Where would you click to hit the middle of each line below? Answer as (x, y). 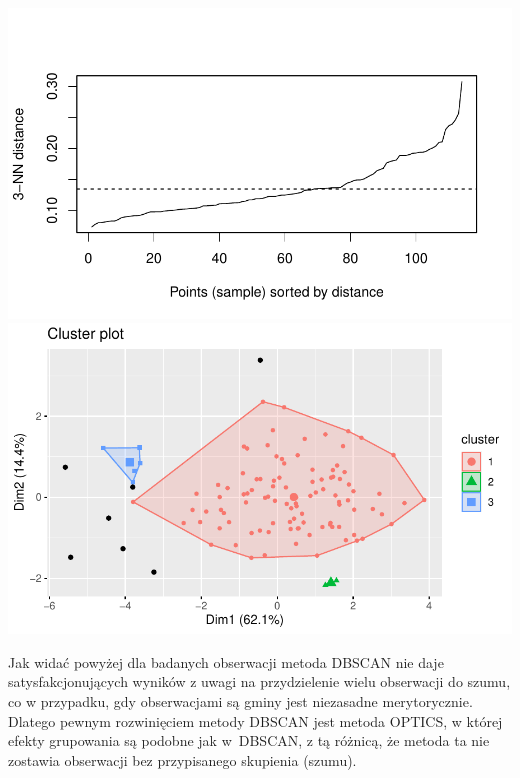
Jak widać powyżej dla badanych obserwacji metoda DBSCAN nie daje (226, 661)
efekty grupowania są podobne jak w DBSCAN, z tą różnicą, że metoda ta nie (249, 740)
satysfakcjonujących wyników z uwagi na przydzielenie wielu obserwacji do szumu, (259, 681)
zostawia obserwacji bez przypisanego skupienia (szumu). (182, 759)
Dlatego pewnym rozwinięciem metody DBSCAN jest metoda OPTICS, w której (255, 720)
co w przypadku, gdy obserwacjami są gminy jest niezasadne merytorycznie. (240, 700)
